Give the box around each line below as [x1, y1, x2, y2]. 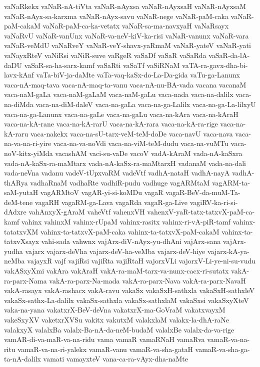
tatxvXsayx [4, 236, 39, 246]
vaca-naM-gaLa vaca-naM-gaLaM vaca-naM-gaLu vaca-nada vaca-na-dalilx [4, 89, 233, 99]
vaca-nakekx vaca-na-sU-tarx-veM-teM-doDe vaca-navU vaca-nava [30, 128, 233, 138]
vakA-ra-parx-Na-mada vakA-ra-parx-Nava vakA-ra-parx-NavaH [49, 275, 246, 285]
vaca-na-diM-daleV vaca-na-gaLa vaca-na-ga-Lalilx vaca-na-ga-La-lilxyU [35, 98, 256, 109]
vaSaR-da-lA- [208, 49, 250, 60]
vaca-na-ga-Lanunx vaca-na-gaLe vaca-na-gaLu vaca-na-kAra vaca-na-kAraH [4, 108, 238, 119]
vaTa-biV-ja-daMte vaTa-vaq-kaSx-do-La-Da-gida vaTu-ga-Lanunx [36, 69, 240, 80]
